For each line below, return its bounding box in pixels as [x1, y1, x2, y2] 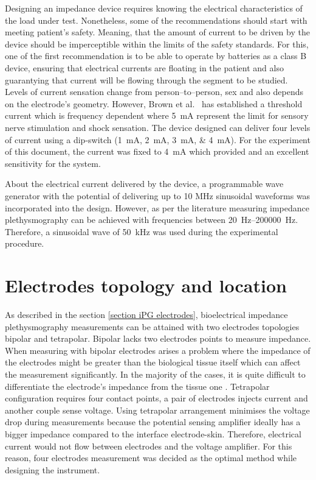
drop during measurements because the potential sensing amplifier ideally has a [5, 415, 301, 428]
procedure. [5, 237, 44, 250]
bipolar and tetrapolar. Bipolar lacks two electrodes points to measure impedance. [5, 332, 311, 345]
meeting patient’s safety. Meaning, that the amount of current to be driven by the [5, 26, 310, 38]
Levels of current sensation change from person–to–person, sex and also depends [5, 85, 303, 98]
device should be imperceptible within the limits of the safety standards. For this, [5, 37, 309, 50]
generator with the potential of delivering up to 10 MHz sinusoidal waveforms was [5, 189, 311, 202]
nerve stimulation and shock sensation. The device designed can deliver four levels [5, 121, 311, 133]
